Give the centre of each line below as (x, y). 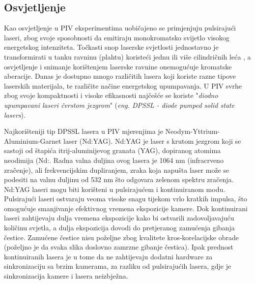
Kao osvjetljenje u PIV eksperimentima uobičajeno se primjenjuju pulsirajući (120, 28)
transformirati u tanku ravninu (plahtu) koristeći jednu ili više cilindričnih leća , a (127, 56)
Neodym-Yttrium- (193, 131)
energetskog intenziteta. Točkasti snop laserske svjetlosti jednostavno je (111, 47)
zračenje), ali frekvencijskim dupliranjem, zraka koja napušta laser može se (117, 170)
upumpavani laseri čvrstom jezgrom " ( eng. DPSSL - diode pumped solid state (119, 105)
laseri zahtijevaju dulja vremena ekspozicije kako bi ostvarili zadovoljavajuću (119, 218)
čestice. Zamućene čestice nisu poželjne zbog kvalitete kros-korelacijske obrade (121, 237)
